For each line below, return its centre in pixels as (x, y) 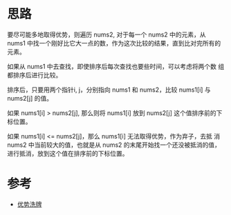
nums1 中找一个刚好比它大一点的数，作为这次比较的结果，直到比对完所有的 (114, 43)
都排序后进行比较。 (35, 75)
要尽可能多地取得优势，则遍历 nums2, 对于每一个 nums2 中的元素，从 (107, 34)
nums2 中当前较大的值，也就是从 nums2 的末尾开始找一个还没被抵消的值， (114, 145)
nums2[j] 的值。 (30, 98)
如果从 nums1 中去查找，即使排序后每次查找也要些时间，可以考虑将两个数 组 (116, 66)
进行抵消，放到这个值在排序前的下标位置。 (68, 153)
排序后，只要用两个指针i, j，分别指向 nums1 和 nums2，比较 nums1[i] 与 (109, 90)
